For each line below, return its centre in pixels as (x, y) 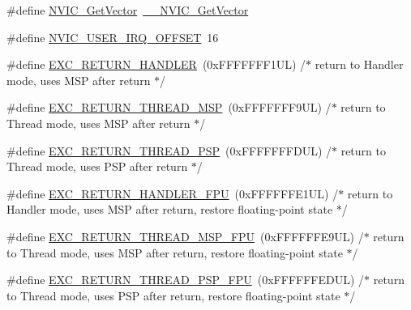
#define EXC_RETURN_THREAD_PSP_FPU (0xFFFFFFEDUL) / (186, 280)
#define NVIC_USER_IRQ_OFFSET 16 (113, 37)
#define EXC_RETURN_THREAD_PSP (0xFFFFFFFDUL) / (169, 150)
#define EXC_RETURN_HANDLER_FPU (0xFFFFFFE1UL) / (173, 193)
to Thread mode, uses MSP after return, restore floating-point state (175, 252)
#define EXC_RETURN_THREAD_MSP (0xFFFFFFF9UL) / (169, 107)
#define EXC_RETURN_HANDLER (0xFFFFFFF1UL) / (156, 64)
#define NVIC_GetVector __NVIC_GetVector (128, 10)
